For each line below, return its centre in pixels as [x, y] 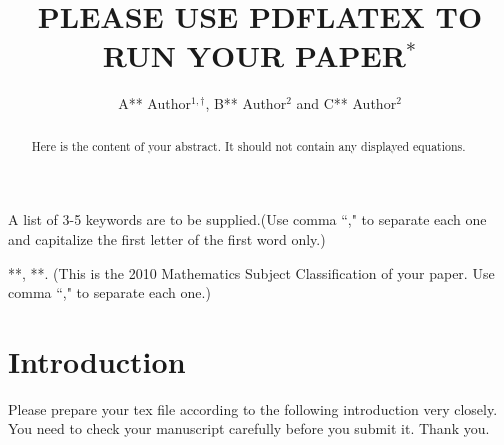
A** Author [154, 103]
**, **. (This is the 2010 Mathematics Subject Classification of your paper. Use [251, 272]
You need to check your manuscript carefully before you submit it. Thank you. [249, 428]
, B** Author [246, 103]
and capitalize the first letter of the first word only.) [167, 238]
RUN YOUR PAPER [254, 55]
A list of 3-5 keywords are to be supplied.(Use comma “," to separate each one [247, 219]
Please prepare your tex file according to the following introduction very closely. [253, 408]
